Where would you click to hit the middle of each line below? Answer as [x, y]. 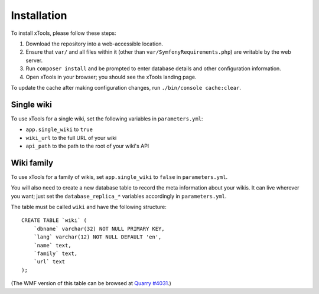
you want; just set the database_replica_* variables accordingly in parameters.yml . [119, 196]
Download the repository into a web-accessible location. [95, 44]
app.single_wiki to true [59, 129]
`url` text [49, 262]
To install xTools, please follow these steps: [64, 33]
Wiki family [32, 163]
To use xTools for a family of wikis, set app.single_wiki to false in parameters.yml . [119, 177]
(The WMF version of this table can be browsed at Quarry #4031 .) [91, 283]
